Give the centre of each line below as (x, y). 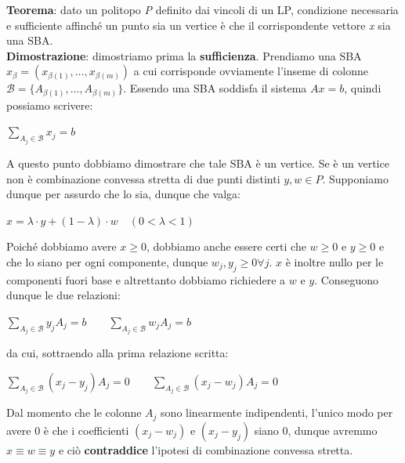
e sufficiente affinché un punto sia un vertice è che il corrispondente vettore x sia (199, 25)
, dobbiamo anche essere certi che (226, 246)
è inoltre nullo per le (334, 261)
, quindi (363, 88)
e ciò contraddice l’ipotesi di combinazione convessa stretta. (206, 449)
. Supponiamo (355, 178)
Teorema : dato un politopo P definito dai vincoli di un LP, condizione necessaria (202, 9)
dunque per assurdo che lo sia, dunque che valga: (123, 194)
